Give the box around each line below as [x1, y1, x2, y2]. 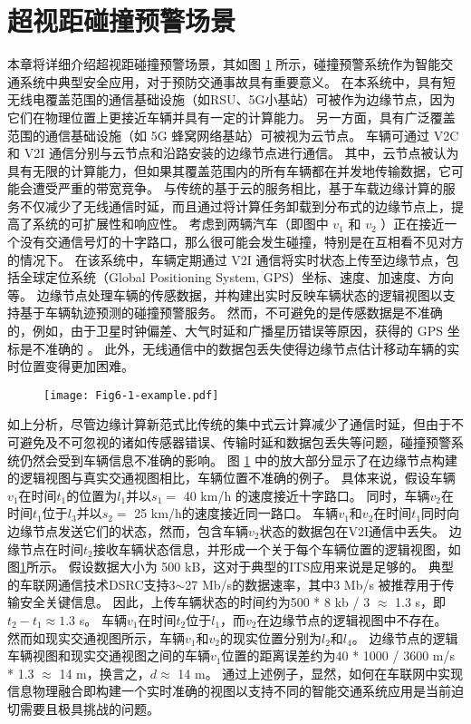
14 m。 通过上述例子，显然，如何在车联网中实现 [178, 663, 464, 682]
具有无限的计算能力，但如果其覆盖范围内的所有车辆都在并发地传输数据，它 [7, 161, 451, 180]
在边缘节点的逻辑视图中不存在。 [256, 611, 447, 629]
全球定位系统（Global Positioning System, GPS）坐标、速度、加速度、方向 [19, 268, 455, 287]
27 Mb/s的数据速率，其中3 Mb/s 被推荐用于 [185, 574, 442, 593]
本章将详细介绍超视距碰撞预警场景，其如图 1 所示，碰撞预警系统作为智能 [7, 54, 441, 73]
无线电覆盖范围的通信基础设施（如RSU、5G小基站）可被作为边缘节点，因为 [7, 90, 456, 109]
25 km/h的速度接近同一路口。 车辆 [134, 504, 339, 523]
